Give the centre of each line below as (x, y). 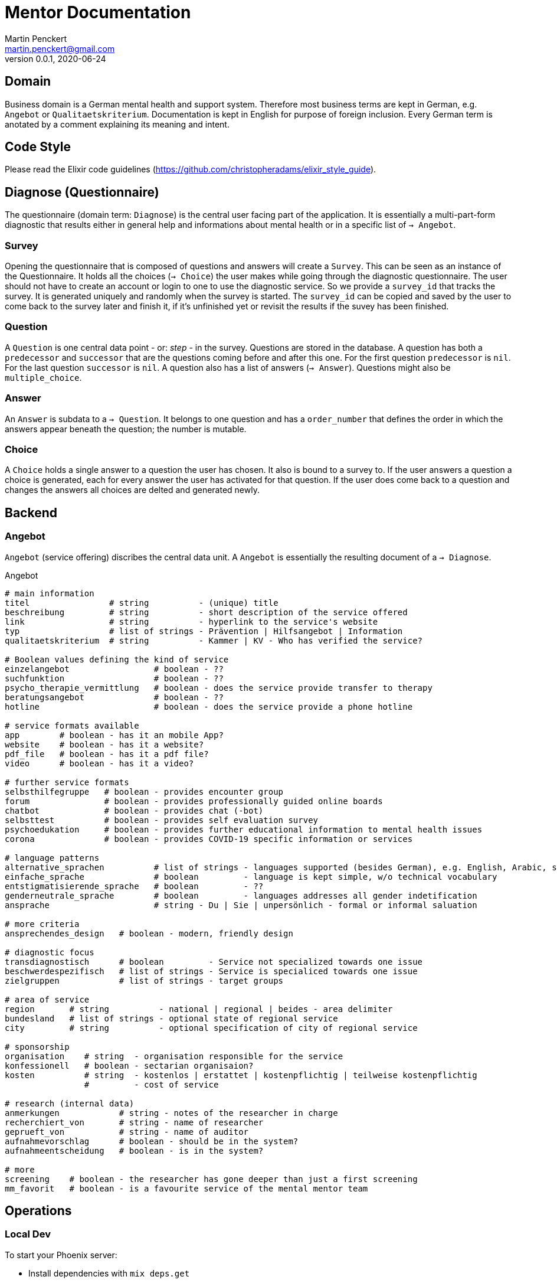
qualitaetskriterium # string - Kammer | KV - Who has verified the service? (214, 640)
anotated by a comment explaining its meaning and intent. (117, 124)
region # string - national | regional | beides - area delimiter (199, 1009)
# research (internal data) (70, 1103)
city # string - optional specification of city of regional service (211, 1028)
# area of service (47, 999)
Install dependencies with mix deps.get (109, 1273)
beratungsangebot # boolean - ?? (114, 697)
